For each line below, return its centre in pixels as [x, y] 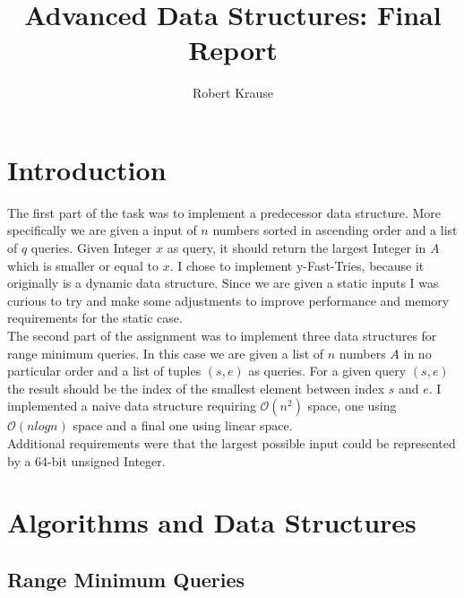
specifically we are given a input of [102, 230]
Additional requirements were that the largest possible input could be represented [232, 442]
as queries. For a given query [327, 371]
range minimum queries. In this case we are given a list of [166, 353]
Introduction [87, 169]
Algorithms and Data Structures [212, 522]
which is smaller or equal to [83, 265]
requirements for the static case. [95, 318]
